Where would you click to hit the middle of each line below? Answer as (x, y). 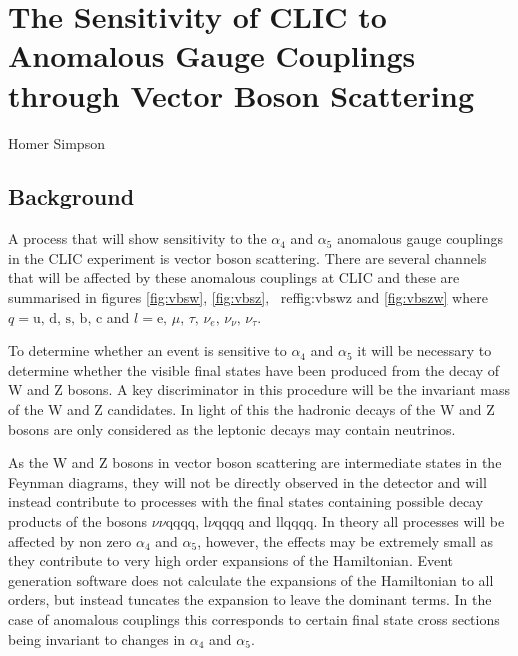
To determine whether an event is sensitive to (147, 350)
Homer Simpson (56, 142)
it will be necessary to (424, 350)
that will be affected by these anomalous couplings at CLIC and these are (234, 277)
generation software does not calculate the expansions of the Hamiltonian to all (251, 579)
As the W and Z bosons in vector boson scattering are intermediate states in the (255, 462)
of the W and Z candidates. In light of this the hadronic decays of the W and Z (251, 409)
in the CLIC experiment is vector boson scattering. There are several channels (247, 257)
